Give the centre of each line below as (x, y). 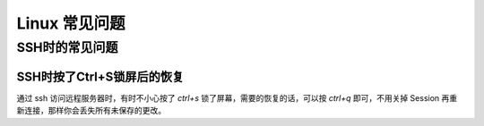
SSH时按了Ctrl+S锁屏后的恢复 (100, 76)
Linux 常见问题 (71, 23)
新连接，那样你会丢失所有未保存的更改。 (91, 111)
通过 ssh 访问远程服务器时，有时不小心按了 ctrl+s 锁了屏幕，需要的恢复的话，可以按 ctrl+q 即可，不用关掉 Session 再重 (237, 97)
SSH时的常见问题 (67, 47)
